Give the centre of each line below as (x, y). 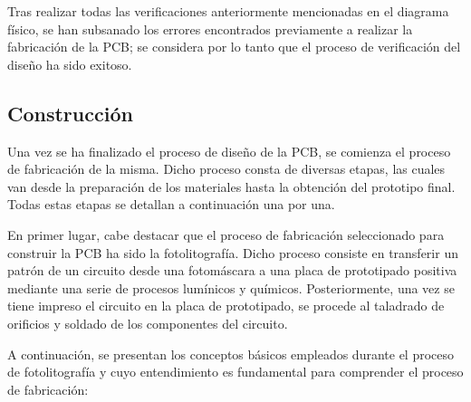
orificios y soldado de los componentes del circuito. (148, 323)
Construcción (70, 113)
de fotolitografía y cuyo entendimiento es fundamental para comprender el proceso (235, 372)
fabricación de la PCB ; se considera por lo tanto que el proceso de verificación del (234, 47)
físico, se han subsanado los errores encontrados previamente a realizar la (210, 29)
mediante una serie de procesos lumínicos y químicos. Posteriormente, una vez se (231, 287)
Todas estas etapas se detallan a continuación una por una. (171, 204)
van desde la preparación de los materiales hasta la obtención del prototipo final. (231, 186)
